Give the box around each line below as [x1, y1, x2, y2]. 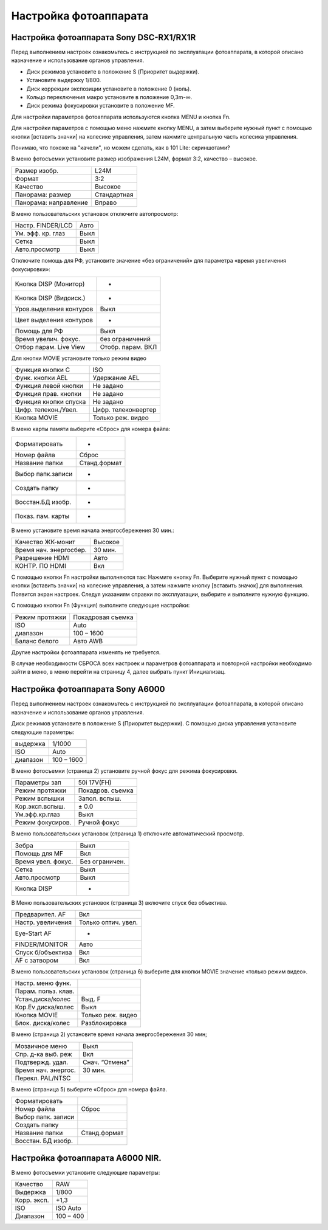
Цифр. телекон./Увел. [15, 406, 78, 414]
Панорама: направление [15, 198, 88, 207]
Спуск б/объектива [15, 948, 72, 957]
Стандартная [94, 190, 134, 199]
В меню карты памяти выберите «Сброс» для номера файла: [11, 426, 171, 433]
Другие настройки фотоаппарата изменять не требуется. [11, 648, 161, 656]
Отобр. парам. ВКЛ [100, 342, 157, 351]
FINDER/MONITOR [15, 940, 68, 948]
